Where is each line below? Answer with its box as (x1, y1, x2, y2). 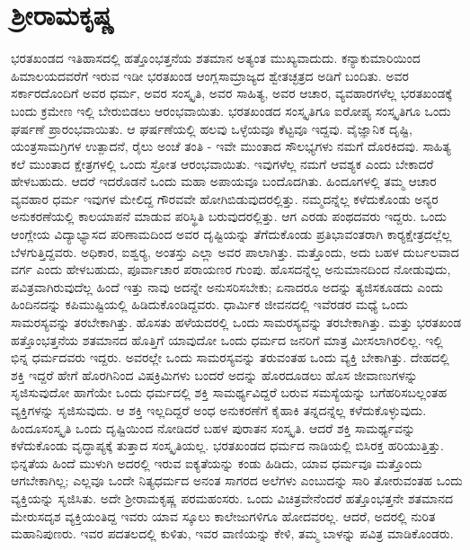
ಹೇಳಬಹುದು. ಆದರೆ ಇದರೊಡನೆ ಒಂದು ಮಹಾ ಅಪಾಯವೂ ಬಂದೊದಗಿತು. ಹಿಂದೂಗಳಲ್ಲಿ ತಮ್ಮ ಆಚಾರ (11, 172, 437, 191)
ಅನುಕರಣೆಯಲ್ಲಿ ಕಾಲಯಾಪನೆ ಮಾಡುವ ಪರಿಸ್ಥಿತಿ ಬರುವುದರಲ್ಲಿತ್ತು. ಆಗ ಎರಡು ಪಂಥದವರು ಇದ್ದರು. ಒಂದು (11, 207, 447, 226)
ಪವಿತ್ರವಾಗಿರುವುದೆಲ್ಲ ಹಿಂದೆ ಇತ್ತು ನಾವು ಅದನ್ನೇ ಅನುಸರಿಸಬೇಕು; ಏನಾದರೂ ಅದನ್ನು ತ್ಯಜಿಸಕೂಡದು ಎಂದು (11, 277, 443, 296)
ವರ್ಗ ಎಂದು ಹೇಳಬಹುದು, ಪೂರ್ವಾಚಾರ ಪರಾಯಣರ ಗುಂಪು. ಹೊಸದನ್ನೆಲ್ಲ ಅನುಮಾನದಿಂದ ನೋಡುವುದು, (11, 260, 451, 279)
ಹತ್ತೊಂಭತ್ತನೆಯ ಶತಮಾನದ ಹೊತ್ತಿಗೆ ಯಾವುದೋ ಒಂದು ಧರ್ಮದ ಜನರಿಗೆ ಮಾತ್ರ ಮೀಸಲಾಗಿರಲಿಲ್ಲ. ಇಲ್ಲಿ (11, 330, 443, 349)
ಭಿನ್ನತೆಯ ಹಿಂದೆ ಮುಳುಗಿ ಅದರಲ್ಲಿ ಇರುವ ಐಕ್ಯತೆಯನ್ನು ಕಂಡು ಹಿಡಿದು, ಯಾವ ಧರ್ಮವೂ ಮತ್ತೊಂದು (11, 453, 422, 472)
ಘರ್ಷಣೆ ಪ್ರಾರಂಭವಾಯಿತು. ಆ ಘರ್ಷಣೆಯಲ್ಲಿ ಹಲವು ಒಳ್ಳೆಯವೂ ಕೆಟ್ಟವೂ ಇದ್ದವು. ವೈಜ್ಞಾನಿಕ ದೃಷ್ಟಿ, (11, 119, 412, 137)
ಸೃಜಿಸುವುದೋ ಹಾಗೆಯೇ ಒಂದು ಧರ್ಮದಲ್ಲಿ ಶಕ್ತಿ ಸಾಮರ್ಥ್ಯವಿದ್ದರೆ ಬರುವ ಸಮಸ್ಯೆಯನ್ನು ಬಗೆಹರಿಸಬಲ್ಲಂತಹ (11, 383, 448, 402)
